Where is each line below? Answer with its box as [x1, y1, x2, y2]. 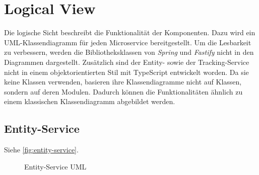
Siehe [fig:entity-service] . [4, 144, 79, 155]
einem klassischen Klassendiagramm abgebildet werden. [4, 96, 175, 107]
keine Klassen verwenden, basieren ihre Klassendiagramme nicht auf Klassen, [4, 76, 242, 87]
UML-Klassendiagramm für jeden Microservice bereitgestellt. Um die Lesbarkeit [4, 37, 251, 47]
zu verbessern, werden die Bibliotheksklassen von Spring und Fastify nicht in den [4, 47, 254, 57]
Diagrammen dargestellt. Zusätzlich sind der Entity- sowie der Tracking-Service [4, 56, 249, 67]
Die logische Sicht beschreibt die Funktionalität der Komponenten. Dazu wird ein [4, 27, 255, 38]
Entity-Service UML [24, 161, 87, 171]
